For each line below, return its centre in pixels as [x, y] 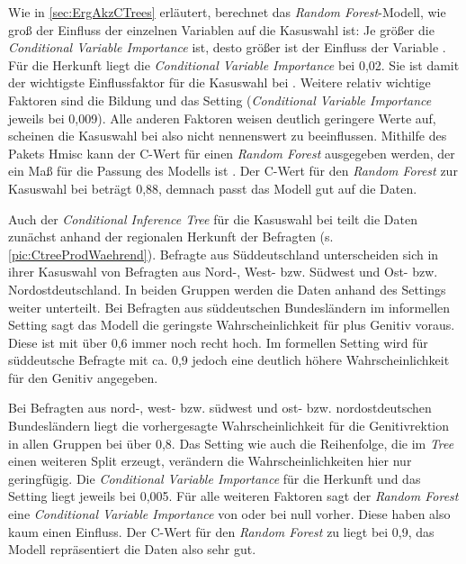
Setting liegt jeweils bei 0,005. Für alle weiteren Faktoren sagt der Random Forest [233, 496]
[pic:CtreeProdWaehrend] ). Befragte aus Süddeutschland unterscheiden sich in [224, 254]
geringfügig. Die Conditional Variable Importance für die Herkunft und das [215, 478]
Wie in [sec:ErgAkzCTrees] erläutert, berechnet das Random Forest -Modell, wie [227, 12]
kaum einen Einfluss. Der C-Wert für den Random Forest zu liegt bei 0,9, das [221, 531]
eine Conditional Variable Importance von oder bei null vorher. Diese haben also [229, 514]
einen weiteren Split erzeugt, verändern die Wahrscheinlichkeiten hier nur [210, 461]
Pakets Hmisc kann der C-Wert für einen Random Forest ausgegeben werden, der [232, 153]
